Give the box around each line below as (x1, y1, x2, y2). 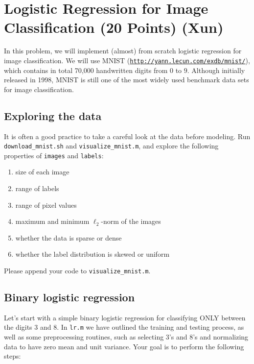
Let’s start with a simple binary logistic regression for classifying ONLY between (4, 312, 246, 322)
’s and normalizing (193, 332, 249, 342)
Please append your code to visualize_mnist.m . (4, 266, 151, 276)
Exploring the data (4, 108, 102, 123)
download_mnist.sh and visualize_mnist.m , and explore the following (4, 141, 219, 151)
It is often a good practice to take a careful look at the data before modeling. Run (4, 131, 251, 141)
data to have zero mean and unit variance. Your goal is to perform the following (4, 341, 244, 351)
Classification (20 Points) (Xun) (4, 17, 224, 37)
